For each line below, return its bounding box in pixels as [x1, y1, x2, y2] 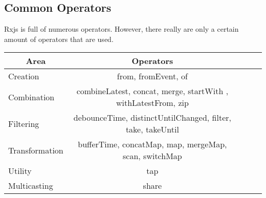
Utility [8, 165, 32, 177]
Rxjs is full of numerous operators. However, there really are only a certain [4, 24, 239, 34]
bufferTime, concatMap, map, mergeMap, [78, 138, 227, 150]
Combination [8, 91, 55, 103]
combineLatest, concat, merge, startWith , [76, 85, 229, 97]
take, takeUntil [125, 123, 179, 136]
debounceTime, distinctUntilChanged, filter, [73, 112, 231, 124]
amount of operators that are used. [4, 33, 114, 44]
